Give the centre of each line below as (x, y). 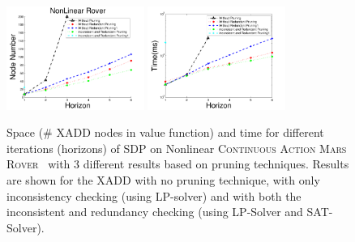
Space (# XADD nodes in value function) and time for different (165, 132)
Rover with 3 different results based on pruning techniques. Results (178, 164)
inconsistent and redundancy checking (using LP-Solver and (155, 212)
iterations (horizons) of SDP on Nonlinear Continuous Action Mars (177, 148)
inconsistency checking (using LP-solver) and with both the (154, 195)
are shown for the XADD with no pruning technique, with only (163, 180)
